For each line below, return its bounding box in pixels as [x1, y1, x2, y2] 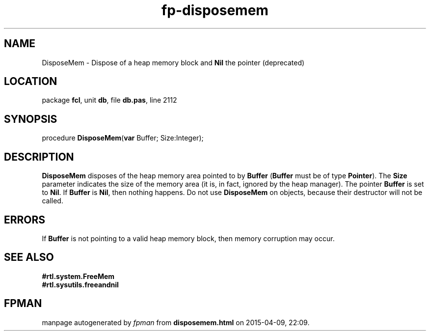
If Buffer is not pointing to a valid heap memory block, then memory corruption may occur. [42, 234, 335, 243]
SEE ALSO [4, 251, 54, 264]
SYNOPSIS [4, 112, 57, 125]
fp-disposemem [161, 2, 269, 19]
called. [42, 196, 63, 205]
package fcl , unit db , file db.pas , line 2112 [42, 96, 177, 105]
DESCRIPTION [4, 150, 74, 163]
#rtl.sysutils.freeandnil [42, 280, 119, 289]
